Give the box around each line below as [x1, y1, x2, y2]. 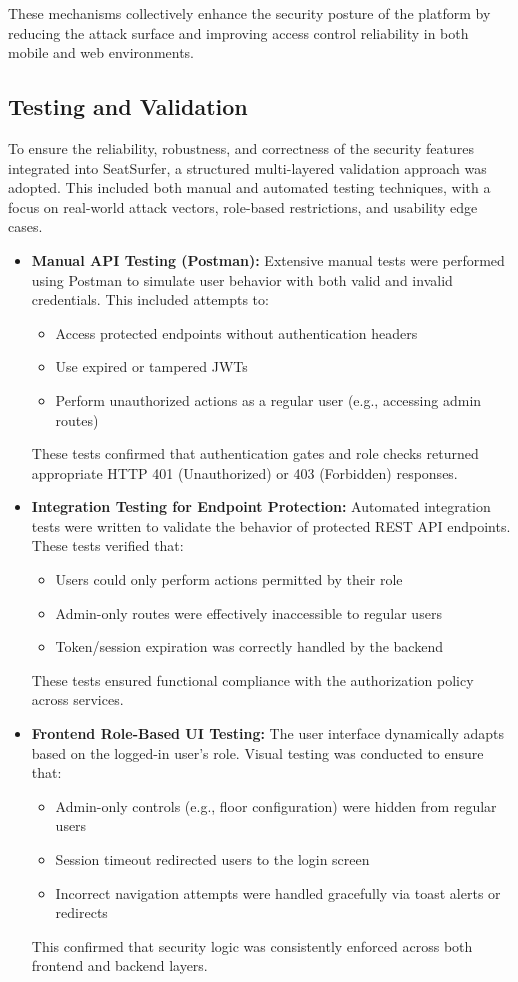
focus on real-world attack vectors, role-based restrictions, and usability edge [8, 196, 478, 217]
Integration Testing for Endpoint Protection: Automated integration [31, 496, 491, 517]
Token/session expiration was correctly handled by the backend [55, 636, 443, 657]
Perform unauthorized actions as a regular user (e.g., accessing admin [55, 389, 482, 410]
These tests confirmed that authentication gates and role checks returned [31, 443, 479, 464]
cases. [8, 216, 43, 237]
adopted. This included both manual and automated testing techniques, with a [8, 177, 491, 198]
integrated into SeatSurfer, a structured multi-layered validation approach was [8, 157, 487, 178]
